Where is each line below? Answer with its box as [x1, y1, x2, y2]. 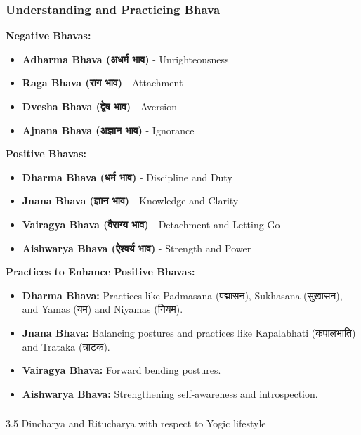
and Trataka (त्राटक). [22, 339, 110, 353]
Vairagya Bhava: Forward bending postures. [22, 363, 221, 377]
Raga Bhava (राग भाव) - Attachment [22, 75, 183, 90]
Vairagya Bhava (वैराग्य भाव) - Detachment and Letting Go [22, 216, 280, 231]
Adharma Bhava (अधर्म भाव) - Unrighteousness [22, 51, 229, 66]
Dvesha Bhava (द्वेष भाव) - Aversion [22, 99, 177, 113]
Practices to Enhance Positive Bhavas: [6, 264, 195, 279]
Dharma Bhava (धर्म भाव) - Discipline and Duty [22, 169, 232, 184]
